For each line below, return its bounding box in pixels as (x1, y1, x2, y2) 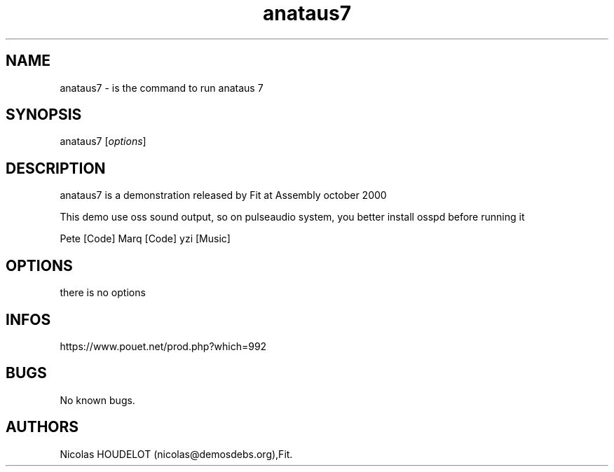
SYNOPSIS (6, 106, 82, 124)
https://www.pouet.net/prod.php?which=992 (60, 340, 267, 352)
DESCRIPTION (6, 159, 106, 177)
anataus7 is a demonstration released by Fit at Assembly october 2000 (60, 189, 387, 202)
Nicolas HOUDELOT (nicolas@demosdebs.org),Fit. (60, 447, 293, 460)
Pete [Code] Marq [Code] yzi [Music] (60, 232, 231, 245)
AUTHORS (6, 418, 79, 436)
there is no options (60, 286, 146, 299)
